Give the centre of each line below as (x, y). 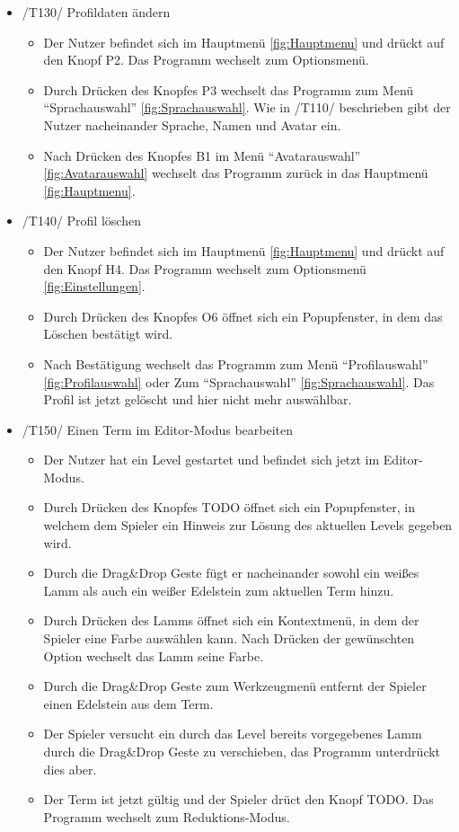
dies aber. (70, 769)
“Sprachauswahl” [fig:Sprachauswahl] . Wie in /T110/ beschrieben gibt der (247, 107)
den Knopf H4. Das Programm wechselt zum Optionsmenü (205, 268)
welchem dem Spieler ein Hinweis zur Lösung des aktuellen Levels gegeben (248, 525)
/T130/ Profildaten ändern (96, 12)
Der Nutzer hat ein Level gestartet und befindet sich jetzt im (212, 460)
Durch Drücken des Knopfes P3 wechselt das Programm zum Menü (229, 89)
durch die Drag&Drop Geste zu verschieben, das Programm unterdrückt (242, 751)
